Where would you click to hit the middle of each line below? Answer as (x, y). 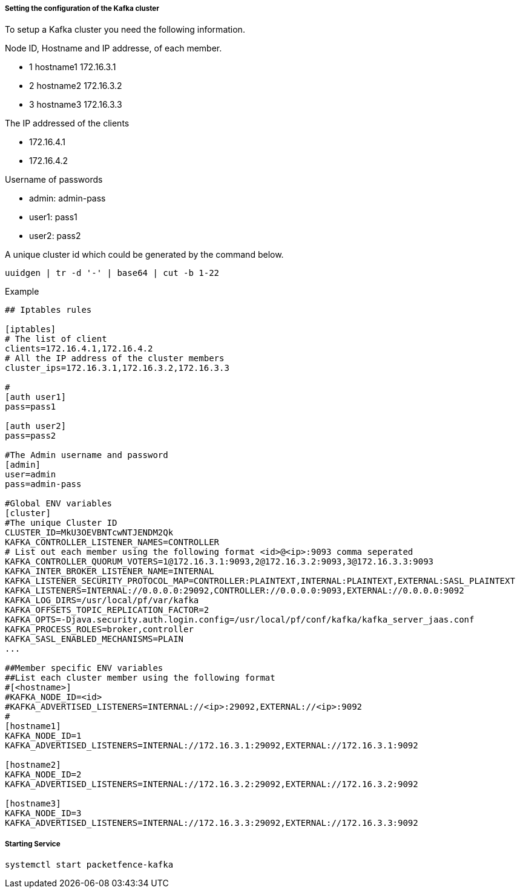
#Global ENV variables (59, 504)
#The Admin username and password (87, 455)
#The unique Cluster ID (61, 523)
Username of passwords (54, 180)
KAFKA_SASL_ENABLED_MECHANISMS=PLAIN (94, 639)
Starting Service (33, 844)
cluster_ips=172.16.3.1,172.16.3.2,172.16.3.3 (117, 368)
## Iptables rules (48, 310)
